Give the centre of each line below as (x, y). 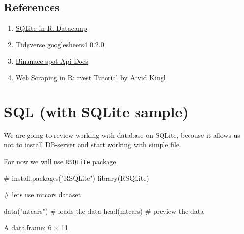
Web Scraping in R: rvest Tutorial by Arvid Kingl (91, 77)
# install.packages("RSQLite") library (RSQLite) (77, 178)
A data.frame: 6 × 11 (36, 227)
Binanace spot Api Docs (52, 61)
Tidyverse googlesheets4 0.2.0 (60, 44)
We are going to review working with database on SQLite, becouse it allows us (122, 135)
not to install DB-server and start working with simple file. (93, 145)
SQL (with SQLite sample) (96, 111)
